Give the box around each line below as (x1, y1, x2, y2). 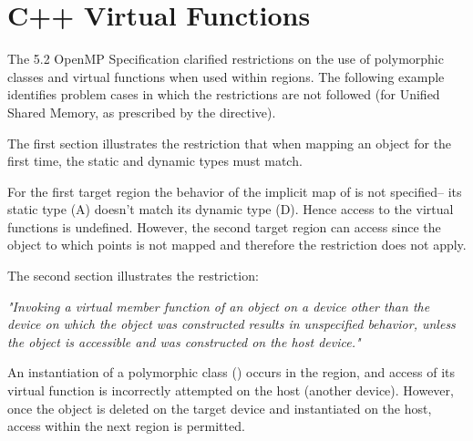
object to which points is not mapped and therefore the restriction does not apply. (7, 235, 467, 254)
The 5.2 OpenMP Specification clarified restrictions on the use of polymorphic (7, 49, 444, 68)
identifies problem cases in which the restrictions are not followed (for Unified (7, 85, 440, 104)
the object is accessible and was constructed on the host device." (7, 332, 361, 351)
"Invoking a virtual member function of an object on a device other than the (7, 296, 430, 315)
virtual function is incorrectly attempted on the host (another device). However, (7, 381, 454, 400)
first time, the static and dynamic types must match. (7, 151, 303, 170)
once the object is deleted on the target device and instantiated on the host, (7, 398, 432, 417)
